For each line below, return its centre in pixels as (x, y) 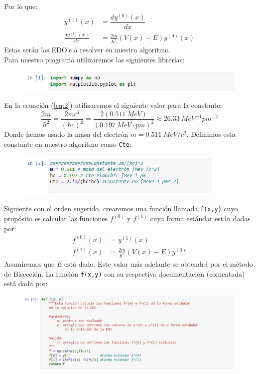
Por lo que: (21, 6)
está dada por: (26, 283)
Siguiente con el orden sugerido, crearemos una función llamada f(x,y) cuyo (121, 208)
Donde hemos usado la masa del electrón (66, 134)
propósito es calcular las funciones (56, 218)
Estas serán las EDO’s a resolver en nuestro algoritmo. (87, 50)
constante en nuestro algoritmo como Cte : (68, 144)
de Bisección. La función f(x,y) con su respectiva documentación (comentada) (125, 273)
